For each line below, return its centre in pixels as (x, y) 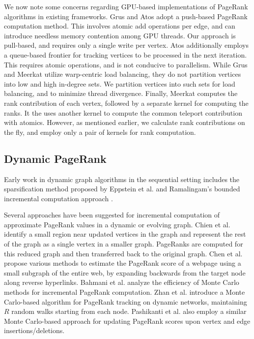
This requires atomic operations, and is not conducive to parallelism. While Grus (126, 64)
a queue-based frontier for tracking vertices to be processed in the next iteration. (126, 54)
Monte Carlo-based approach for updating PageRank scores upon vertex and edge (127, 321)
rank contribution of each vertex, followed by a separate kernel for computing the (126, 103)
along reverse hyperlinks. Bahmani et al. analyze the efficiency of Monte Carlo (122, 282)
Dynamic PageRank (55, 158)
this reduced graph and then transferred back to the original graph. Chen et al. (123, 253)
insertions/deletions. (34, 330)
